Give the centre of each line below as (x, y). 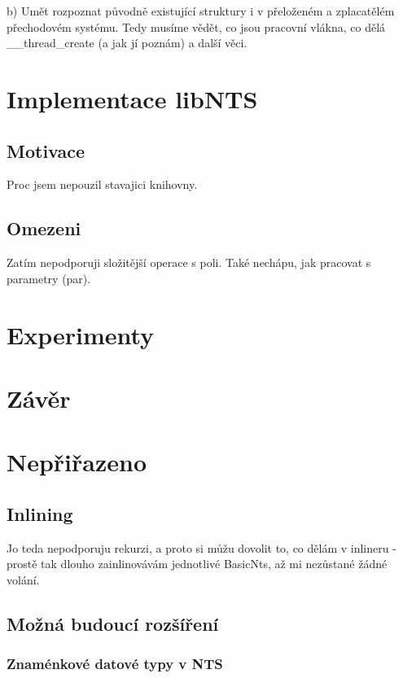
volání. (23, 579)
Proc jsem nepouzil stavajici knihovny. (102, 184)
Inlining (40, 513)
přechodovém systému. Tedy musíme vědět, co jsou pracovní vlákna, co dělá (196, 26)
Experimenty (81, 334)
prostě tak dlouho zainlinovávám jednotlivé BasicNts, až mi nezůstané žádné (197, 564)
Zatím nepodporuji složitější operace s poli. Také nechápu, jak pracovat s (189, 262)
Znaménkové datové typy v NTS (115, 664)
